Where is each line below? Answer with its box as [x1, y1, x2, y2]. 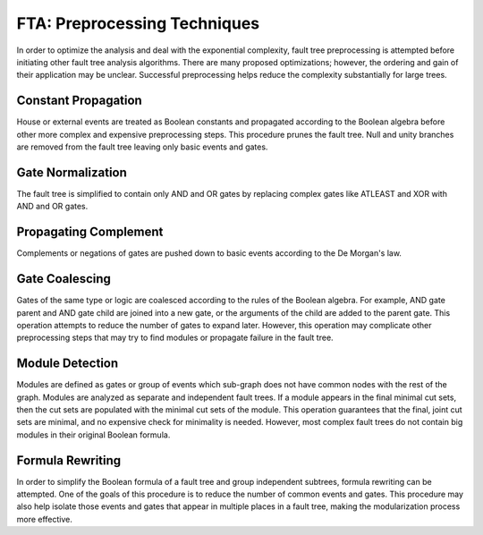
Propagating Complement [16, 225, 164, 240]
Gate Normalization [16, 165, 127, 180]
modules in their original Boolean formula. [16, 429, 171, 440]
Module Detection [16, 356, 119, 371]
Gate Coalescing [16, 271, 112, 286]
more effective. [16, 514, 73, 524]
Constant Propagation [16, 93, 142, 108]
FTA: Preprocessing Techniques [16, 13, 260, 33]
